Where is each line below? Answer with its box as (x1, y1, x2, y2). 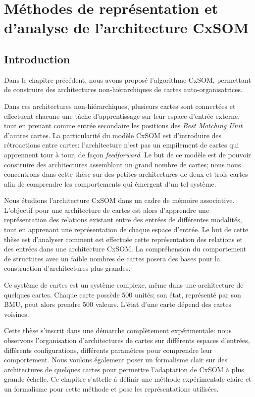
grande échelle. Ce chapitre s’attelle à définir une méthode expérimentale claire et (4, 374, 252, 384)
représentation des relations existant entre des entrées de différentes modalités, (4, 214, 242, 225)
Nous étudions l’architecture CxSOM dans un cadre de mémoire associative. (4, 195, 235, 205)
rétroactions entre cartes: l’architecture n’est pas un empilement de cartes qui (4, 140, 239, 150)
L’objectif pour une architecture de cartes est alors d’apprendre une (4, 204, 209, 215)
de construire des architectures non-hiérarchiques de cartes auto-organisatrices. (4, 84, 243, 95)
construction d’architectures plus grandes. (4, 263, 131, 273)
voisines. (4, 308, 29, 319)
